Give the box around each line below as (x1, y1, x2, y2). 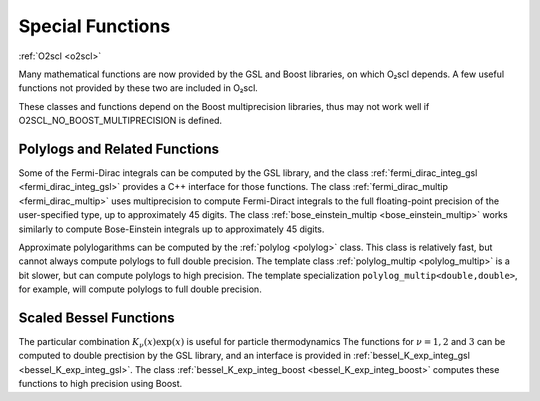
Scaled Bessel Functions (18, 309, 175, 326)
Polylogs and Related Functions (18, 140, 220, 157)
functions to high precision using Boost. (18, 378, 183, 390)
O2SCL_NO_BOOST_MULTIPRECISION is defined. (18, 115, 223, 127)
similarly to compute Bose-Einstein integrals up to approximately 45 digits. (18, 223, 325, 235)
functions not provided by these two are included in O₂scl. (18, 82, 259, 94)
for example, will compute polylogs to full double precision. (18, 283, 262, 295)
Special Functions (18, 15, 171, 37)
